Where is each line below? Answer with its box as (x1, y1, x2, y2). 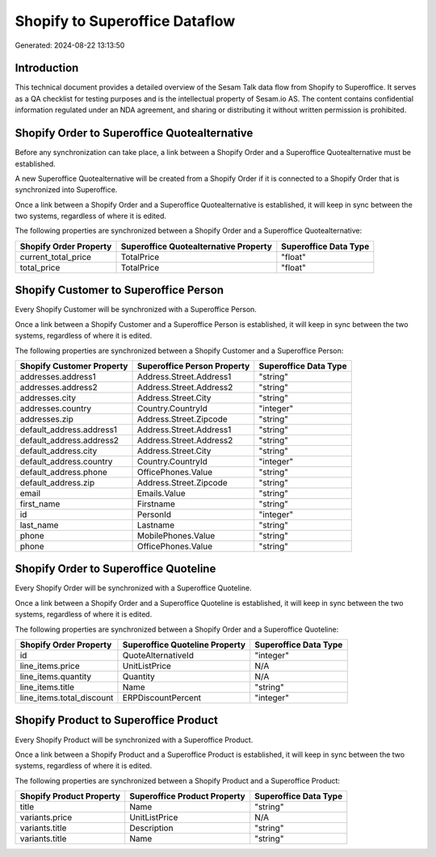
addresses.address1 (19, 371, 96, 382)
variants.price (19, 812, 73, 823)
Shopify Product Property (19, 791, 121, 802)
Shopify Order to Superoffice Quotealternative (15, 126, 254, 141)
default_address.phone (19, 466, 108, 477)
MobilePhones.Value (136, 530, 216, 541)
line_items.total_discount (19, 692, 114, 704)
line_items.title (19, 682, 74, 693)
